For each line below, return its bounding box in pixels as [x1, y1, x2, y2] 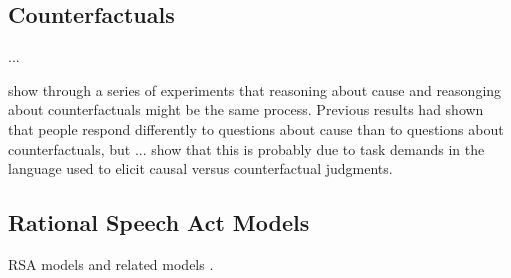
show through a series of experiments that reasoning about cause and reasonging [8, 79, 502, 100]
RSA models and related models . [8, 253, 214, 274]
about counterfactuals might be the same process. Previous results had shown [8, 99, 484, 120]
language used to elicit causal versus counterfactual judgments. [8, 158, 393, 179]
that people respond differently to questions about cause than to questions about [8, 118, 504, 139]
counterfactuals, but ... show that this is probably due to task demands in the [8, 138, 485, 159]
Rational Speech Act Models [8, 207, 310, 238]
